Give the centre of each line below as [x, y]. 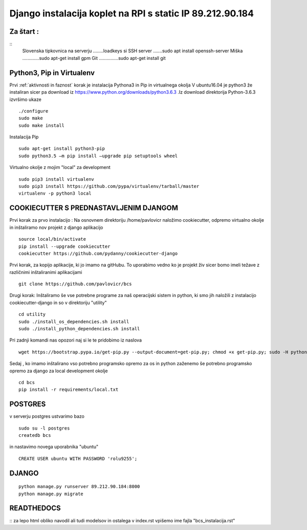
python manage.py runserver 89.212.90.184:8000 [79, 487]
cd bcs [27, 382]
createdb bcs [35, 436]
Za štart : [24, 31]
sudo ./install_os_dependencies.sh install [74, 322]
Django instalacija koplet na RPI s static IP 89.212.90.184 [132, 13]
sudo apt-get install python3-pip [62, 149]
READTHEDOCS [35, 508]
